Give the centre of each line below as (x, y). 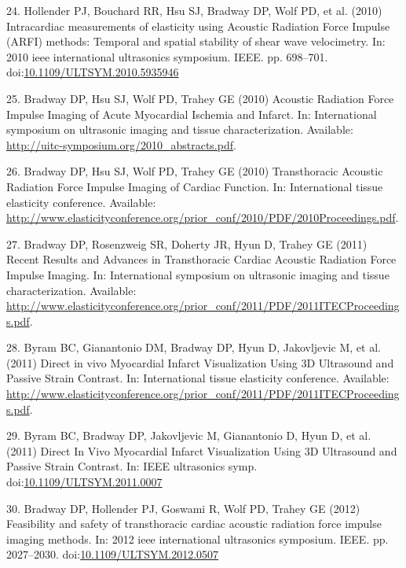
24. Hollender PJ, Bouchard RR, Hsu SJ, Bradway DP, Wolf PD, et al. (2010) (194, 10)
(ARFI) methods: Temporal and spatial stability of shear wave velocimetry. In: (196, 41)
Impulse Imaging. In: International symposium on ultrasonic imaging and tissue (198, 274)
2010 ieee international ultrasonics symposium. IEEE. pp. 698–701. (167, 56)
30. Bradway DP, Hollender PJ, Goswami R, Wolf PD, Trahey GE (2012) (183, 508)
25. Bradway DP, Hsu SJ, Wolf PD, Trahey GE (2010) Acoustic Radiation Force (200, 98)
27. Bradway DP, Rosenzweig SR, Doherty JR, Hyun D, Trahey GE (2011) (187, 243)
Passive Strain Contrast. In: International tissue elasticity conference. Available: (198, 378)
